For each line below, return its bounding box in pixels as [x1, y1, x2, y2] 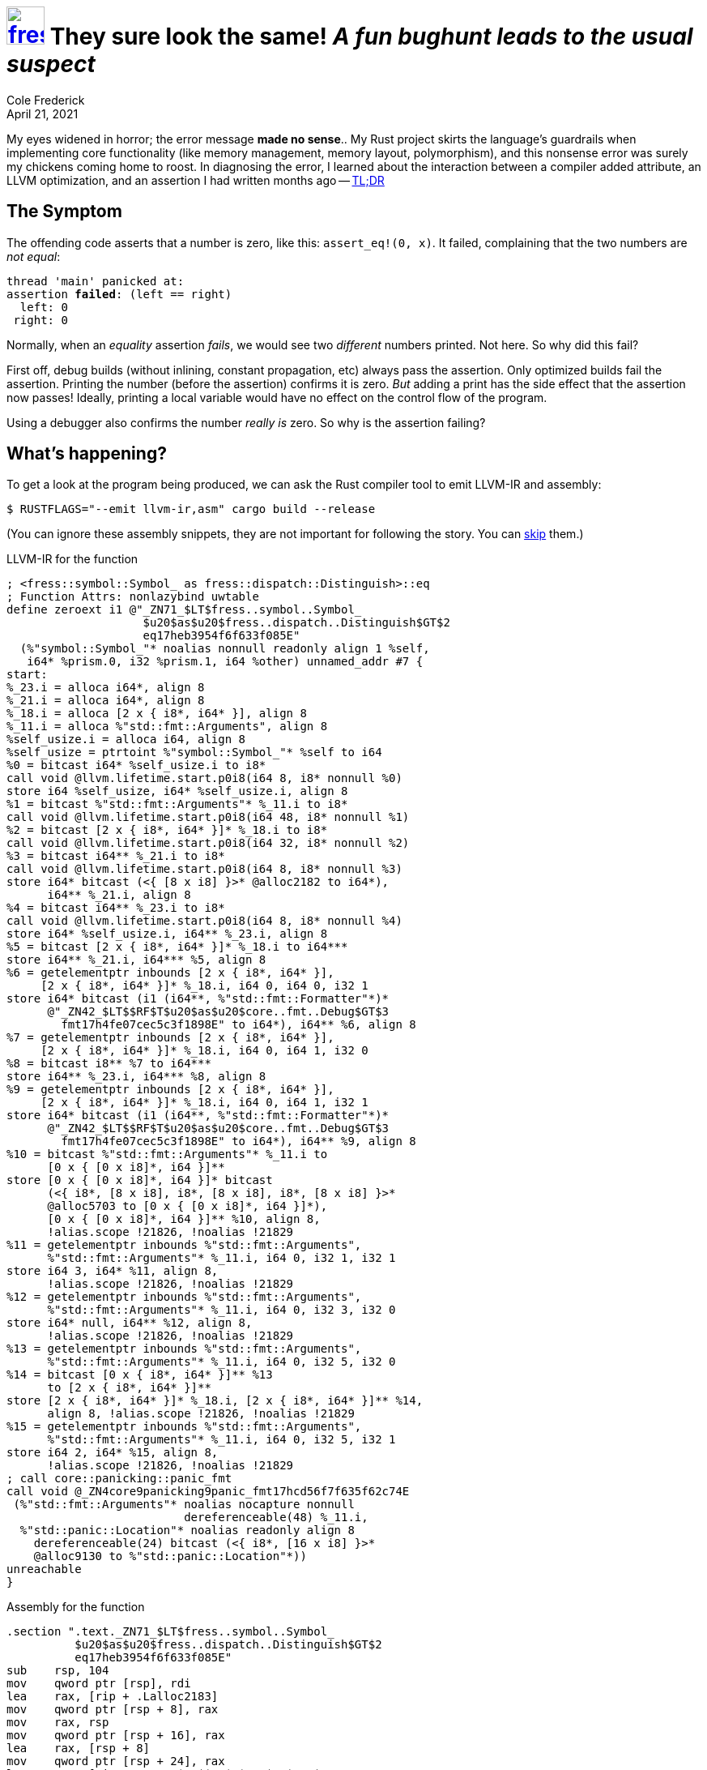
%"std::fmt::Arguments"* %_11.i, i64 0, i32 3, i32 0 [47, 1303, 396, 1317]
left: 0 [19, 300, 68, 314]
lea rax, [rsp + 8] [6, 1742, 151, 1755]
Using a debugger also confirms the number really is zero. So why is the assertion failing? [6, 415, 486, 430]
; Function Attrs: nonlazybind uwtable [6, 590, 259, 604]
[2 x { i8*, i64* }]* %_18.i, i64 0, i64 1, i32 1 [40, 1096, 368, 1109]
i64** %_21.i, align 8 [47, 888, 191, 902]
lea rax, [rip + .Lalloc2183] [6, 1690, 219, 1704]
